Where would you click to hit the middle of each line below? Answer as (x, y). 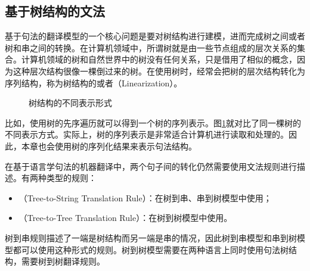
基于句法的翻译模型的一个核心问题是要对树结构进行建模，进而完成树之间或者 (155, 36)
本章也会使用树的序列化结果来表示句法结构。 (109, 146)
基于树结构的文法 (55, 11)
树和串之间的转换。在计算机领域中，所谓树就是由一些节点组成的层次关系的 (151, 47)
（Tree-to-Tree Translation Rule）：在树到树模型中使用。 (125, 218)
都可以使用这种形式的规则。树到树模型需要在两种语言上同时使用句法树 (151, 249)
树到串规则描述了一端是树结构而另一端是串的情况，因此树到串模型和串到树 (151, 237)
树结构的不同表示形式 (70, 103)
